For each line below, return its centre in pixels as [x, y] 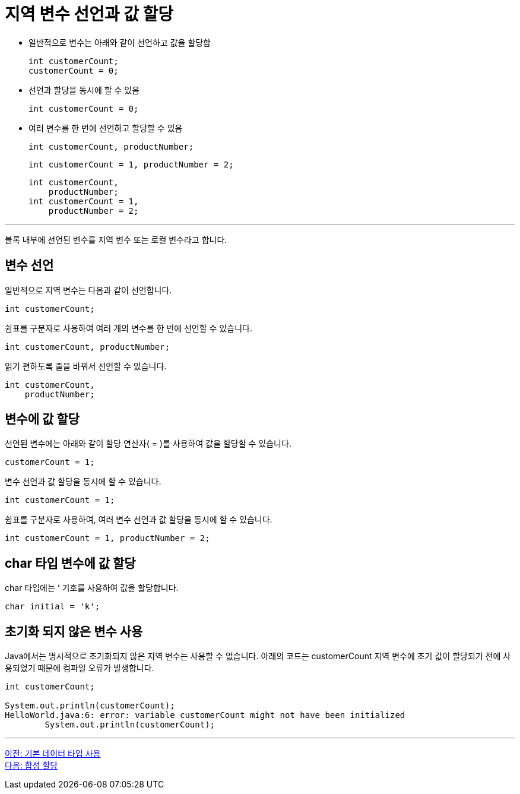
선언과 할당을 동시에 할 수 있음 [84, 90]
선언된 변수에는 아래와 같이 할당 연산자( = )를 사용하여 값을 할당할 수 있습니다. [148, 444]
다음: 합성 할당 [31, 765]
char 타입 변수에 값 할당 [70, 563]
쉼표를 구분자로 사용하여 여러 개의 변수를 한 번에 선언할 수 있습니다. [129, 328]
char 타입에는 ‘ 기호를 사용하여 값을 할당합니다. [92, 588]
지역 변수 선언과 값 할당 [89, 14]
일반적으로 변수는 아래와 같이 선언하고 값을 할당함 [120, 42]
